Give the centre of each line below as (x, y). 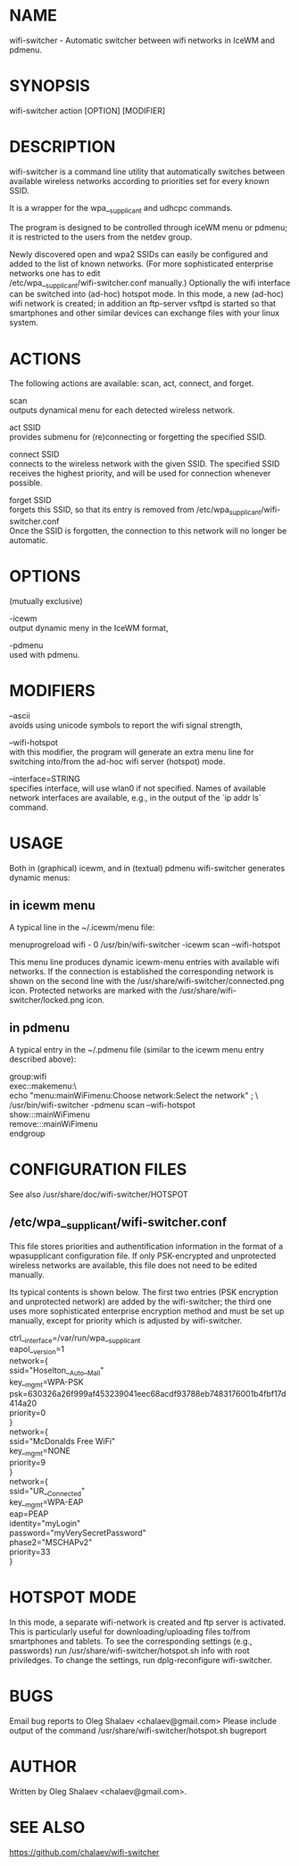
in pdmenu (40, 1028)
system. (24, 323)
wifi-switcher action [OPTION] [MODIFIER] (87, 110)
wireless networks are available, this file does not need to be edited (133, 1265)
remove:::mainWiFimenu (54, 1123)
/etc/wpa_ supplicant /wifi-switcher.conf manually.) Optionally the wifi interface (150, 284)
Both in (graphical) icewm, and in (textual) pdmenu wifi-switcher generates (147, 868)
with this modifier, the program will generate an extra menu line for (132, 752)
